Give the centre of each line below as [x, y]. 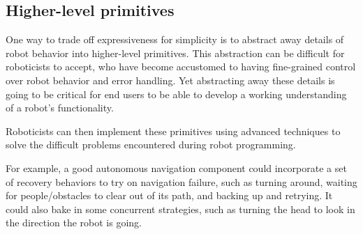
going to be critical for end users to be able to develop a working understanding [176, 94]
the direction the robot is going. [74, 223]
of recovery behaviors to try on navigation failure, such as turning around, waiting [181, 181]
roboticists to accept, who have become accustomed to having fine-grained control [181, 67]
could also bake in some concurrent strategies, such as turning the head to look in [180, 209]
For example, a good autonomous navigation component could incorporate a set [176, 167]
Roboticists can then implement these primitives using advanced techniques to [173, 131]
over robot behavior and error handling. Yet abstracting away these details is [170, 80]
